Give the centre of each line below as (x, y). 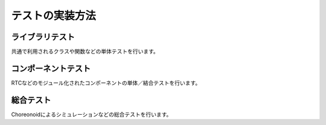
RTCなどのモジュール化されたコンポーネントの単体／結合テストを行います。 (106, 83)
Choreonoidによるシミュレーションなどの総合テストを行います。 (91, 114)
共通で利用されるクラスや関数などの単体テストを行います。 (85, 52)
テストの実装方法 (54, 16)
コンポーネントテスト (51, 68)
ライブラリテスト (43, 37)
